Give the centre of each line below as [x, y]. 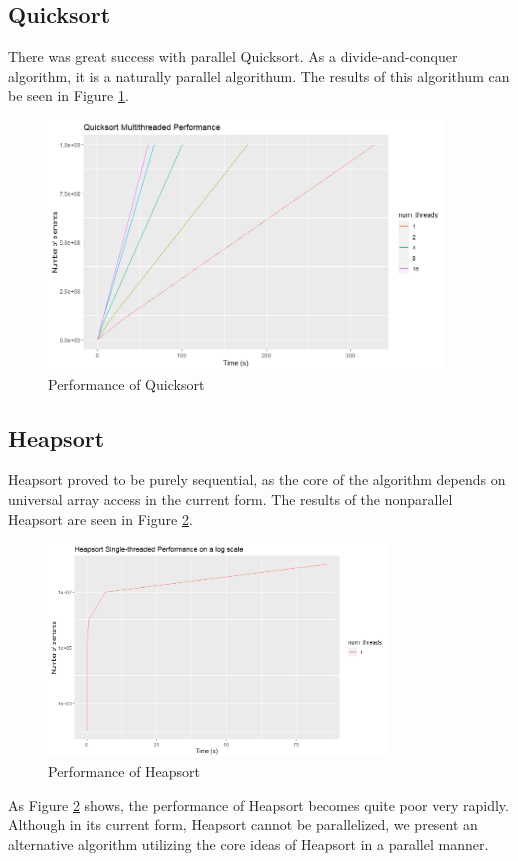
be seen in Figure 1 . [68, 95]
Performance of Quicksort [126, 383]
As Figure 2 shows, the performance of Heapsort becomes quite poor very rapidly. [258, 804]
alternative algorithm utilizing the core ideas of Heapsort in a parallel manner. [248, 843]
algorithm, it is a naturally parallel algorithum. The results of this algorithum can [259, 75]
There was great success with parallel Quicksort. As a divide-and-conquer [233, 56]
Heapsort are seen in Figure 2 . [100, 518]
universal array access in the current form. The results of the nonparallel [230, 498]
